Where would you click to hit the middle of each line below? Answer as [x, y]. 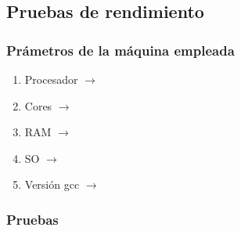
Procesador [51, 79]
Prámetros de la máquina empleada [120, 50]
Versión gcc [52, 184]
